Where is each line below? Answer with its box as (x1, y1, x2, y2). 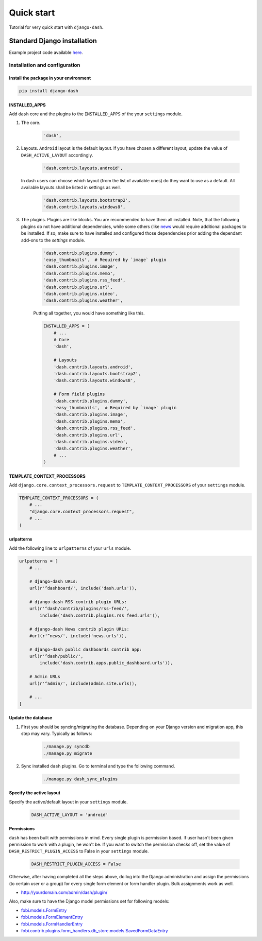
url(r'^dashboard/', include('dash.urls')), (29, 586, 137, 591)
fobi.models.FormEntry (21, 907, 67, 913)
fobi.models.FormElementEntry (21, 914, 83, 920)
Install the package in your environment (9, 75, 91, 81)
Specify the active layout (9, 790, 61, 796)
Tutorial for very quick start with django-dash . (9, 24, 104, 30)
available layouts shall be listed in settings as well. (21, 185, 121, 191)
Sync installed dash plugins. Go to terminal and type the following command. (21, 763, 175, 769)
